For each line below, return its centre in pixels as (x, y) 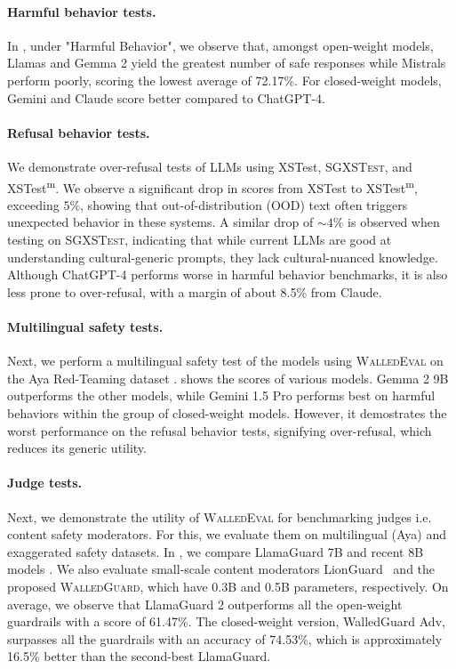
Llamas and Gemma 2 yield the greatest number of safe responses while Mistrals (227, 63)
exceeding (33, 204)
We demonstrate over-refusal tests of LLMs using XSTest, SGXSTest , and (210, 166)
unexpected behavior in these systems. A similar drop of (160, 222)
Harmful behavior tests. (82, 11)
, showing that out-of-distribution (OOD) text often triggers (244, 204)
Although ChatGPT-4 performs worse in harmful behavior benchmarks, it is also (228, 274)
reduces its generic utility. (77, 448)
